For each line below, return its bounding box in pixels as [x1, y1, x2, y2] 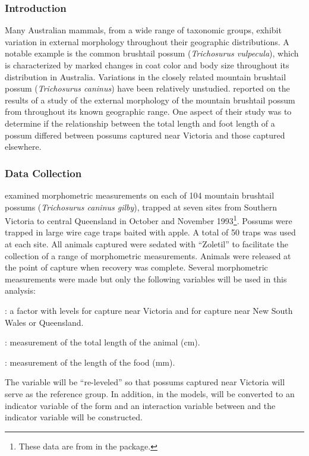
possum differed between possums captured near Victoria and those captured [5, 128, 285, 141]
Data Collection [5, 165, 82, 180]
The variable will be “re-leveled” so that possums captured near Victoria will [5, 376, 285, 388]
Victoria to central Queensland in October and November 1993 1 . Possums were [5, 213, 292, 227]
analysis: [5, 284, 36, 297]
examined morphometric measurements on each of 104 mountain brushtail [5, 188, 275, 201]
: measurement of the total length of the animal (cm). [5, 336, 200, 348]
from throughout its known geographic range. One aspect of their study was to [5, 105, 292, 118]
